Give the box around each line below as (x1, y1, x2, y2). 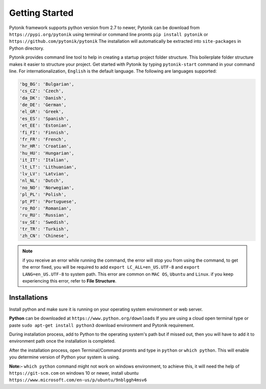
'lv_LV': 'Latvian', (19, 171, 69, 177)
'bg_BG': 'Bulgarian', (19, 81, 74, 87)
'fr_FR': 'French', (19, 137, 66, 142)
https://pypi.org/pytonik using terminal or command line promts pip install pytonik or (9, 31, 208, 37)
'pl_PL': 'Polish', (19, 192, 66, 197)
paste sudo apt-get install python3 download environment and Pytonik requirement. (9, 322, 195, 328)
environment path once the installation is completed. (9, 338, 116, 344)
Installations (9, 293, 48, 302)
